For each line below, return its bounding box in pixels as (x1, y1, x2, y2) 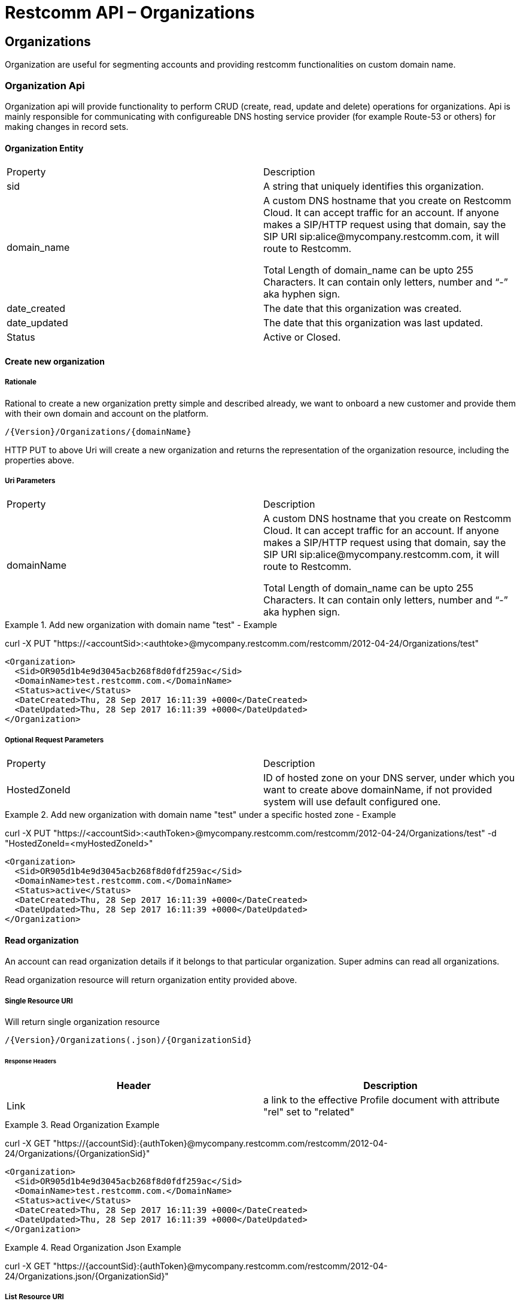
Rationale (5, 378, 37, 387)
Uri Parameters (5, 476, 56, 485)
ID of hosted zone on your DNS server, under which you (263, 772, 515, 784)
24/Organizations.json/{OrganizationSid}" (5, 1270, 169, 1281)
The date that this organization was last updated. (263, 317, 483, 329)
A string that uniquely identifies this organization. (263, 180, 484, 193)
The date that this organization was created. (263, 302, 462, 315)
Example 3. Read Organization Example (5, 1119, 160, 1130)
